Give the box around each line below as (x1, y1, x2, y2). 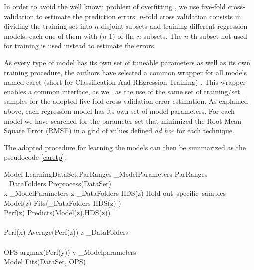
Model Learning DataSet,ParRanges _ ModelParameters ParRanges (4, 168, 208, 179)
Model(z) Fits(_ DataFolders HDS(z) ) (4, 197, 121, 208)
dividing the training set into (4, 21, 92, 31)
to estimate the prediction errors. (36, 11, 137, 21)
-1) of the (106, 30, 135, 41)
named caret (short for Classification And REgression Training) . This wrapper (4, 77, 246, 87)
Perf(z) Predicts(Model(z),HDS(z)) (4, 207, 111, 218)
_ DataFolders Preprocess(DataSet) (4, 178, 112, 188)
